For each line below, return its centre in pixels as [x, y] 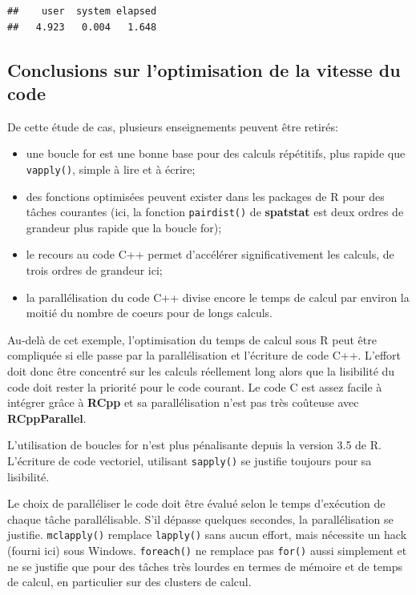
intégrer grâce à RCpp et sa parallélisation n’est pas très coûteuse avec [183, 402]
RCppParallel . [47, 418]
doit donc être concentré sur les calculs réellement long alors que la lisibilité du [201, 371]
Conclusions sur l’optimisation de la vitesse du [204, 69]
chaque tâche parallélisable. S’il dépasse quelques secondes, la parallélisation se [200, 519]
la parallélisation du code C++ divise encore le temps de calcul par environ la [218, 297]
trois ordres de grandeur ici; [94, 270]
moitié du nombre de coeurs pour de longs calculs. [149, 313]
